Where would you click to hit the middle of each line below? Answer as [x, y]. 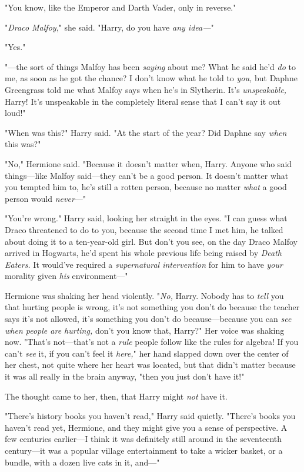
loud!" [15, 113]
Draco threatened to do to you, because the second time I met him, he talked [144, 229]
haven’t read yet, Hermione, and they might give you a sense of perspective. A [146, 427]
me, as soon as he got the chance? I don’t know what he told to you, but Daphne [151, 78]
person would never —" [46, 198]
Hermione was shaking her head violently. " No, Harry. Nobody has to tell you [144, 295]
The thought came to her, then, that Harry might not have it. [116, 396]
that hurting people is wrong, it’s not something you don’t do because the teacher [152, 307]
